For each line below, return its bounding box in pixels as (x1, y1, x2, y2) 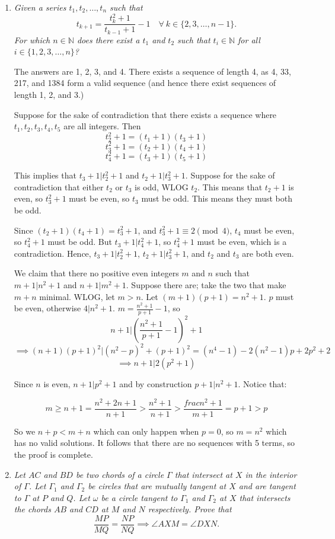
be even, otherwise (14, 302, 81, 314)
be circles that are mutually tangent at (88, 480, 226, 492)
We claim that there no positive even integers (14, 267, 179, 279)
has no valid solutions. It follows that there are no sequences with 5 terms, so (14, 436, 295, 449)
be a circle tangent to (101, 491, 178, 503)
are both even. (242, 247, 294, 259)
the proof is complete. (14, 448, 93, 460)
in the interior (245, 468, 297, 480)
